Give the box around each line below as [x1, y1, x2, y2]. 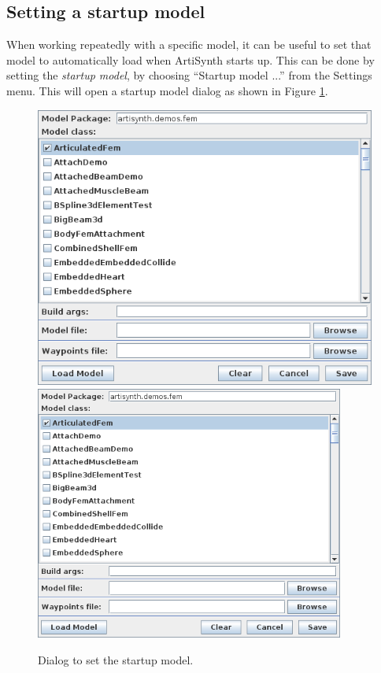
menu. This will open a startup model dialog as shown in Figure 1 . [6, 82, 328, 98]
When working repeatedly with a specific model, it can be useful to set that [6, 36, 372, 53]
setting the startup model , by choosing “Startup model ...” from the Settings [6, 67, 372, 83]
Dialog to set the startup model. [38, 651, 194, 667]
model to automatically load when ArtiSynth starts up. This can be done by [6, 51, 375, 68]
